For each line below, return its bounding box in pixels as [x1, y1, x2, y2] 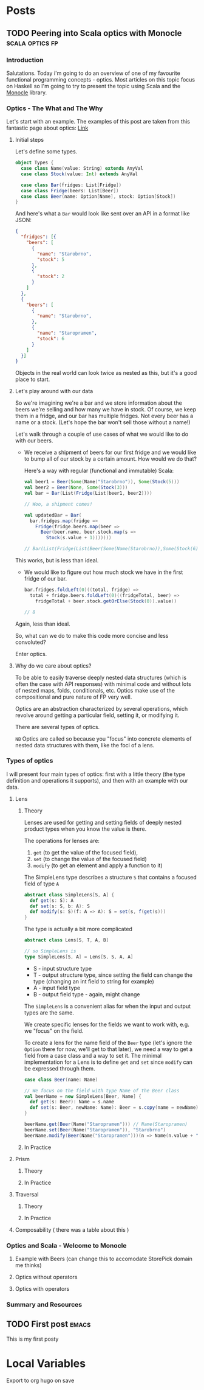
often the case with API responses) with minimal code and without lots [15, 680, 191, 688]
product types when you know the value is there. [24, 825, 147, 833]
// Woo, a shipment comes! [24, 501, 93, 507]
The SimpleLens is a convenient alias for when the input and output [24, 1002, 191, 1010]
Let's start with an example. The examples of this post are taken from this [6, 118, 190, 125]
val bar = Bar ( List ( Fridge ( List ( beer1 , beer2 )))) [24, 491, 153, 497]
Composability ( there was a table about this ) [15, 1226, 129, 1233]
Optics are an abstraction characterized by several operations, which [15, 705, 188, 712]
